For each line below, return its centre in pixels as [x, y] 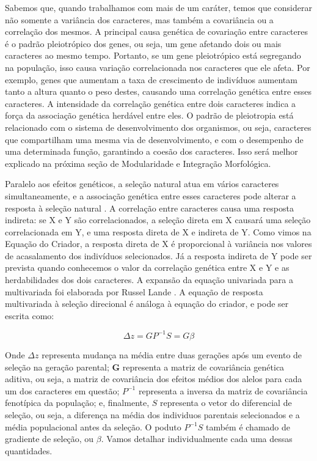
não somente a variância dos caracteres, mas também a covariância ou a [139, 19]
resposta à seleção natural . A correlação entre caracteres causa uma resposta [149, 208]
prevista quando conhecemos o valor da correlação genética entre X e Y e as [147, 267]
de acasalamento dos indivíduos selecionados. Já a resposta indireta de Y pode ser [158, 255]
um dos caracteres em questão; [62, 390]
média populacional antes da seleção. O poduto [93, 426]
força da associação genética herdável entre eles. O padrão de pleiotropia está [149, 115]
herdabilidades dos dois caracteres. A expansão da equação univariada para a [149, 280]
